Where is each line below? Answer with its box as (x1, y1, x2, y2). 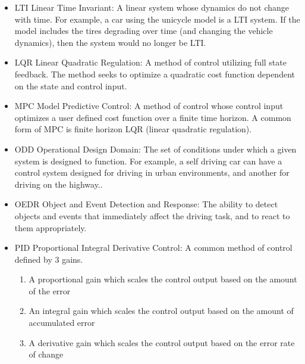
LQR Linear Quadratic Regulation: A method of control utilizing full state (14, 56, 287, 69)
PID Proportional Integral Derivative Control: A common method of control (14, 241, 293, 254)
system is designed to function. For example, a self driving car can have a (14, 154, 282, 167)
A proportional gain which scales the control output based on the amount (29, 273, 297, 285)
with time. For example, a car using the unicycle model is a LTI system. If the (14, 13, 300, 25)
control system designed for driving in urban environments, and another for (14, 166, 290, 179)
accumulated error (29, 316, 95, 329)
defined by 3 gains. (14, 253, 83, 265)
